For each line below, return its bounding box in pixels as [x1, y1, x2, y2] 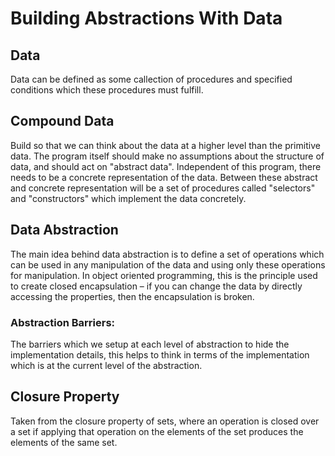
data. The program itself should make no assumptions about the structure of [10, 150, 325, 162]
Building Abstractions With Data [10, 7, 283, 30]
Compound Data [10, 113, 115, 130]
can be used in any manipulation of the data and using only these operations [10, 258, 326, 271]
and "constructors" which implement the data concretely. [10, 192, 247, 204]
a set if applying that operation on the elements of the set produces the [10, 425, 304, 437]
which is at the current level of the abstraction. [10, 359, 203, 371]
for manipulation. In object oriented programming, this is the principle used [10, 269, 318, 281]
